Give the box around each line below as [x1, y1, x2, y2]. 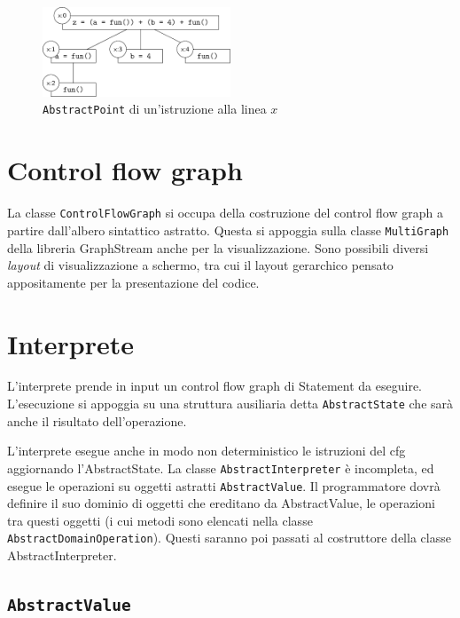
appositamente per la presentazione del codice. [7, 273, 260, 291]
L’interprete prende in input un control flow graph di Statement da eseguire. [7, 376, 422, 395]
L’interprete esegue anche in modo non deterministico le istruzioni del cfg [7, 441, 406, 460]
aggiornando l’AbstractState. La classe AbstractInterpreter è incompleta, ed [7, 458, 434, 477]
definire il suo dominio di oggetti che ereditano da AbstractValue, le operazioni [7, 494, 435, 512]
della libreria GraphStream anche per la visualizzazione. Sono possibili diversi [7, 238, 429, 257]
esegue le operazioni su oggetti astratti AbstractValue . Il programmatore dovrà [7, 476, 441, 495]
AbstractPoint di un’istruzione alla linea [43, 99, 267, 118]
